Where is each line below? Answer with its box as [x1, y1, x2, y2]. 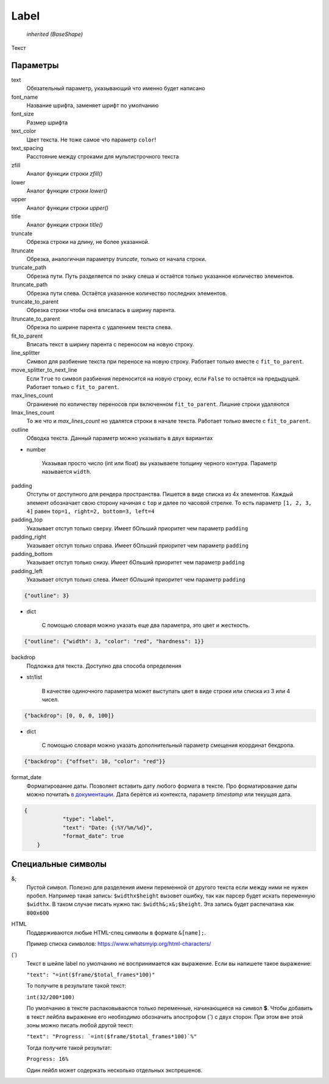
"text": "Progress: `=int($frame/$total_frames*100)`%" [26, 1033, 197, 1040]
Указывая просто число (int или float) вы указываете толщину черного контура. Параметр [41, 460, 277, 467]
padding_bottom [11, 550, 53, 557]
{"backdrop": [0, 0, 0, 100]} [24, 712, 115, 719]
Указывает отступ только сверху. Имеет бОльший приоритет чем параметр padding [26, 524, 249, 532]
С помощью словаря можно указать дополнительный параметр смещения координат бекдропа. [41, 741, 295, 749]
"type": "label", [62, 816, 115, 822]
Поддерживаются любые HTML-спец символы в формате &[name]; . [26, 929, 207, 936]
